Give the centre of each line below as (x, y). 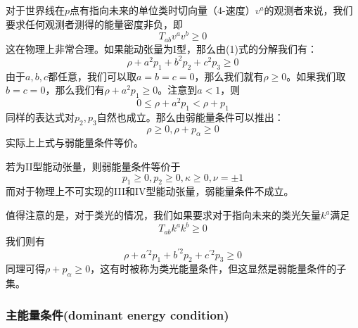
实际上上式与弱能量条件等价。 (75, 143)
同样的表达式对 (40, 116)
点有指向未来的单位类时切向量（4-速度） (162, 10)
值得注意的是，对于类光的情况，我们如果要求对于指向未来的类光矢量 (163, 215)
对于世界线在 (35, 10)
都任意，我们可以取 (92, 76)
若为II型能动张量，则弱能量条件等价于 (93, 166)
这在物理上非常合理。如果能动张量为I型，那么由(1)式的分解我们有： (161, 48)
